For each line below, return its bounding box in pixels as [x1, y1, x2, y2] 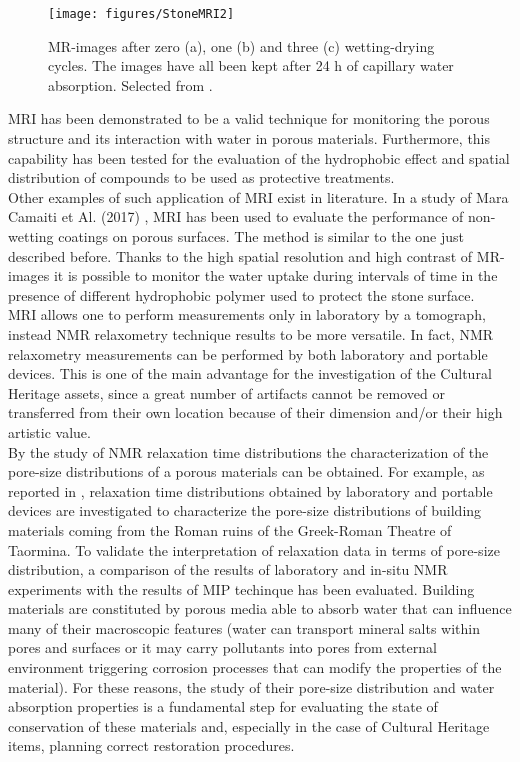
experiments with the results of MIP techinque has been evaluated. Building [8, 578, 475, 599]
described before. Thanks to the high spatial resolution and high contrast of [8, 245, 473, 266]
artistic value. [8, 421, 91, 442]
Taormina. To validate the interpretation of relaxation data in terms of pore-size [8, 539, 500, 560]
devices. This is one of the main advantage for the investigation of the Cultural [8, 363, 492, 384]
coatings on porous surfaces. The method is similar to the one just [58, 226, 465, 246]
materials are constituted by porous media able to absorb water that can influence [8, 598, 512, 619]
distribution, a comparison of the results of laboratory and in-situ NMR [8, 559, 448, 580]
